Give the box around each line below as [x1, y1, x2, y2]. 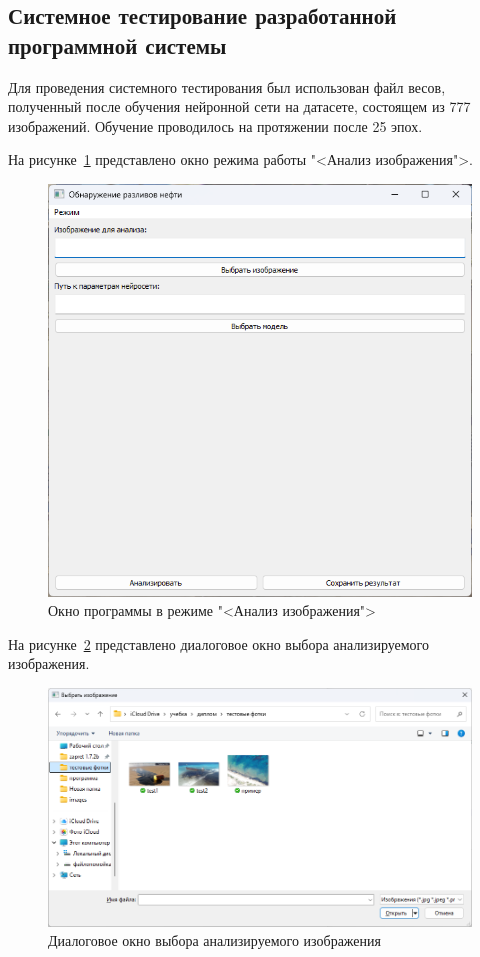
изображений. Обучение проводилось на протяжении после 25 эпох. [8, 115, 423, 136]
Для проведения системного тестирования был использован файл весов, [8, 76, 446, 97]
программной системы [8, 29, 227, 60]
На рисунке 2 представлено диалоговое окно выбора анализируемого [8, 633, 429, 654]
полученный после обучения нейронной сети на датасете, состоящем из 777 [8, 96, 471, 117]
